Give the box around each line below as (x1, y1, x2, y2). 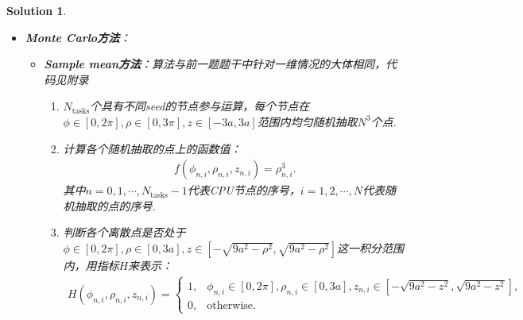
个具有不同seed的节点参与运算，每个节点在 (90, 98, 310, 114)
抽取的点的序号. (74, 197, 156, 214)
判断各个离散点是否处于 (63, 224, 186, 241)
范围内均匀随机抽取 (257, 113, 358, 129)
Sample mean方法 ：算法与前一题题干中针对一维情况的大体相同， (44, 56, 386, 72)
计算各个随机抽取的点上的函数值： (63, 140, 242, 156)
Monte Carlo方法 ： (25, 29, 131, 45)
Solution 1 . (6, 2, 67, 18)
